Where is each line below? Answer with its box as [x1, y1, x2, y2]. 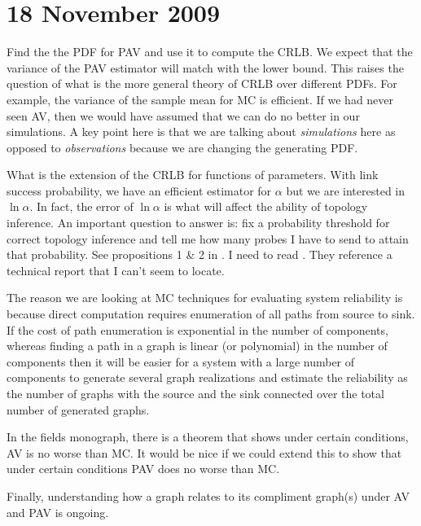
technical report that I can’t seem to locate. [7, 261, 225, 278]
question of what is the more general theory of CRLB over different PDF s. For [7, 75, 397, 92]
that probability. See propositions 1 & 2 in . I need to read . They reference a [7, 246, 392, 263]
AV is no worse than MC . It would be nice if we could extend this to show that [7, 444, 402, 461]
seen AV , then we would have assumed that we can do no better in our [7, 107, 360, 124]
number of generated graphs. [7, 401, 150, 418]
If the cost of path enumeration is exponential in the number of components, [7, 321, 388, 338]
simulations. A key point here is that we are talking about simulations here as [7, 123, 396, 140]
